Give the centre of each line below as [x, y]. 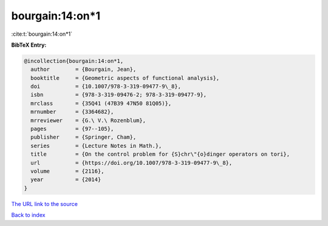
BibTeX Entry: [29, 45]
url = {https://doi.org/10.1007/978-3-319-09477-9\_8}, [132, 163]
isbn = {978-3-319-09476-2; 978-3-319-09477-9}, [119, 95]
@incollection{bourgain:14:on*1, [74, 61]
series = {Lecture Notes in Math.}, [96, 146]
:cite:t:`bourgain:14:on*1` [42, 34]
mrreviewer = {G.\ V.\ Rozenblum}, [88, 120]
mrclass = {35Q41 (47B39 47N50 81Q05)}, [101, 103]
